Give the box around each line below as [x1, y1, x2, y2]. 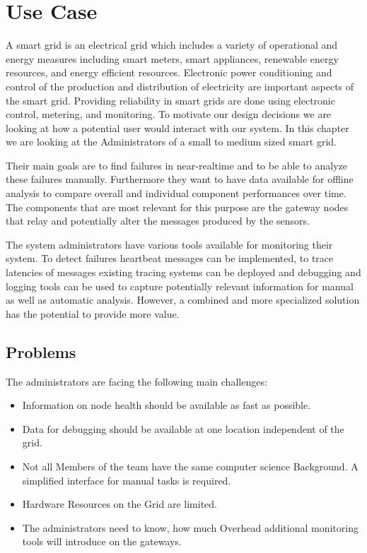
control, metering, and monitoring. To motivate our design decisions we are [6, 107, 332, 121]
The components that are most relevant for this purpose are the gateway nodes [6, 199, 349, 214]
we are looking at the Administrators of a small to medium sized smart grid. [6, 134, 337, 149]
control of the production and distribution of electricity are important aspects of [6, 78, 354, 93]
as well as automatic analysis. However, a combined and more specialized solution [6, 292, 360, 307]
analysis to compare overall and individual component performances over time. [6, 186, 346, 201]
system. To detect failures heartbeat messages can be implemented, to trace [6, 251, 334, 266]
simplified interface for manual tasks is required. [22, 472, 231, 487]
